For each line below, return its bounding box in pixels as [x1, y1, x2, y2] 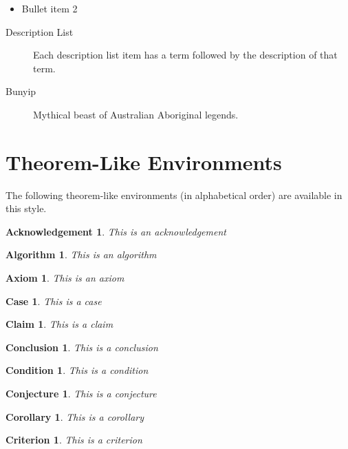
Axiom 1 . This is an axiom [6, 271, 124, 285]
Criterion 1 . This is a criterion [6, 432, 142, 447]
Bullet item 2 [21, 1, 78, 15]
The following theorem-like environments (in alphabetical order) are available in [6, 187, 342, 202]
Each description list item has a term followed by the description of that [33, 48, 338, 62]
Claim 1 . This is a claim [6, 317, 113, 331]
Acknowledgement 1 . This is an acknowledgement [6, 224, 226, 238]
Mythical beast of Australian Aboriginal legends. [33, 107, 239, 121]
